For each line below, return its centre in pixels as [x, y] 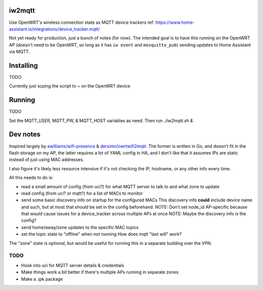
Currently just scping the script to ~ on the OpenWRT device [70, 86]
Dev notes [25, 135]
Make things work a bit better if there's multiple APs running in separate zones [100, 272]
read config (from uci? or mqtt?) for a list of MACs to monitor [82, 193]
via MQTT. [19, 52]
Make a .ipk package [42, 279]
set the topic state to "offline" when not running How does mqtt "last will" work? [102, 234]
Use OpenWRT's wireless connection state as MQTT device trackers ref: [82, 22]
